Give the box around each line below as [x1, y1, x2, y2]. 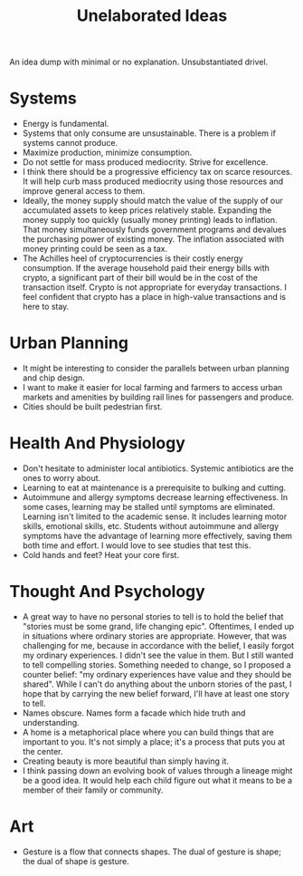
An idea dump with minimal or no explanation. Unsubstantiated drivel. [9, 56, 269, 68]
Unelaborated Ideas [76, 5, 228, 26]
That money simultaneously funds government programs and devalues [22, 224, 287, 236]
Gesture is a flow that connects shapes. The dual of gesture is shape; [22, 846, 282, 857]
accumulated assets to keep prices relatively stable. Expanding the [22, 205, 272, 216]
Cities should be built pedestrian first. [22, 401, 163, 412]
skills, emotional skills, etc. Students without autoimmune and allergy [22, 521, 279, 531]
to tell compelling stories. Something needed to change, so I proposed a [22, 659, 291, 670]
